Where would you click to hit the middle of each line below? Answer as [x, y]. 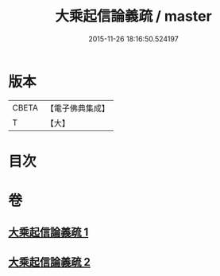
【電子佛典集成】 [77, 108]
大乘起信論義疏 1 [48, 233]
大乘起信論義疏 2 [50, 262]
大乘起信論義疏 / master [133, 16]
